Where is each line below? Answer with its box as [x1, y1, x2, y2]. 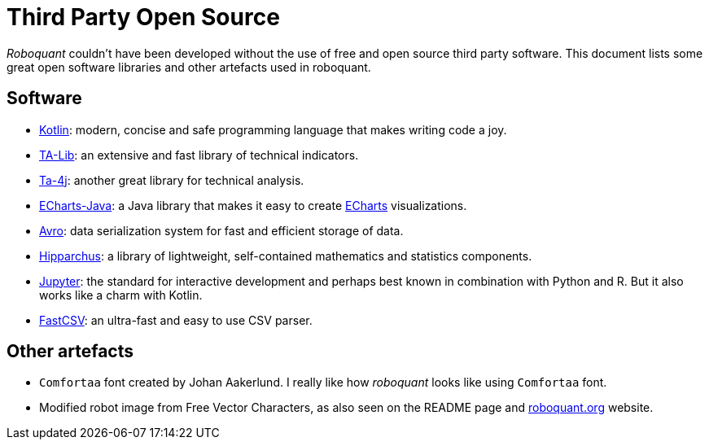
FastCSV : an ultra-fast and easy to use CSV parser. [39, 313, 313, 327]
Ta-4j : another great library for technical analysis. [39, 173, 304, 187]
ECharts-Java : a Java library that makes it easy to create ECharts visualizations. [39, 198, 467, 212]
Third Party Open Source [7, 3, 280, 31]
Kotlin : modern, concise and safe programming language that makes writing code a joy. [39, 122, 507, 137]
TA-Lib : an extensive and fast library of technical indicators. [39, 147, 359, 162]
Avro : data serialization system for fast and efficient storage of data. [39, 223, 404, 238]
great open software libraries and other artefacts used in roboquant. [7, 59, 371, 74]
